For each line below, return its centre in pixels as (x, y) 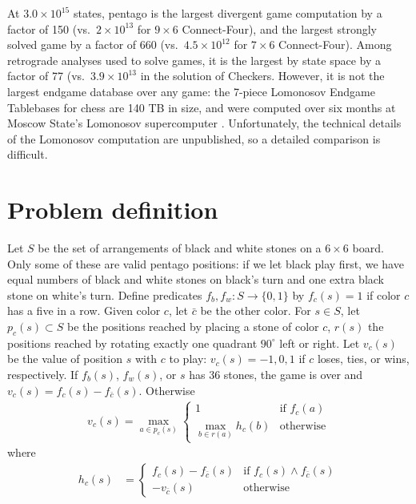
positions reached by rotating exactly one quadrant (132, 343)
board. (368, 248)
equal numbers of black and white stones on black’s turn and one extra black (196, 279)
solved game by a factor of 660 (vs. (93, 44)
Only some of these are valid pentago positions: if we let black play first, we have (206, 263)
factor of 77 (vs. (46, 76)
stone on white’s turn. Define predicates (105, 294)
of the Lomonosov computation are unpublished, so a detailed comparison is (194, 138)
